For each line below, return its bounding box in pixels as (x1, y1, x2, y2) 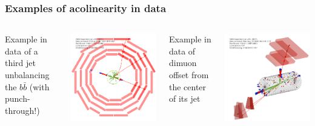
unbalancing (5, 68, 50, 81)
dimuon (168, 56, 197, 69)
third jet (5, 56, 36, 69)
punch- (5, 92, 30, 105)
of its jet (168, 92, 201, 105)
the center (168, 80, 207, 93)
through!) (5, 104, 40, 116)
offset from (168, 68, 209, 81)
